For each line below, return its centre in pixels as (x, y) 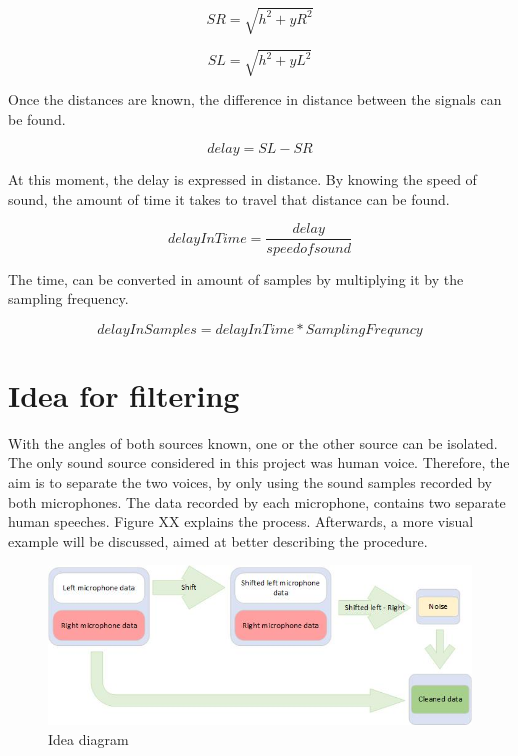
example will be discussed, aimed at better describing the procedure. (218, 540)
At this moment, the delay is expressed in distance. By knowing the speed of (242, 179)
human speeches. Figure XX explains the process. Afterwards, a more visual (241, 521)
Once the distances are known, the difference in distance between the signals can (255, 99)
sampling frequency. (68, 298)
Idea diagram (88, 738)
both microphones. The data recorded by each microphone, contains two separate (257, 501)
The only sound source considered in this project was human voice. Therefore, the (259, 462)
